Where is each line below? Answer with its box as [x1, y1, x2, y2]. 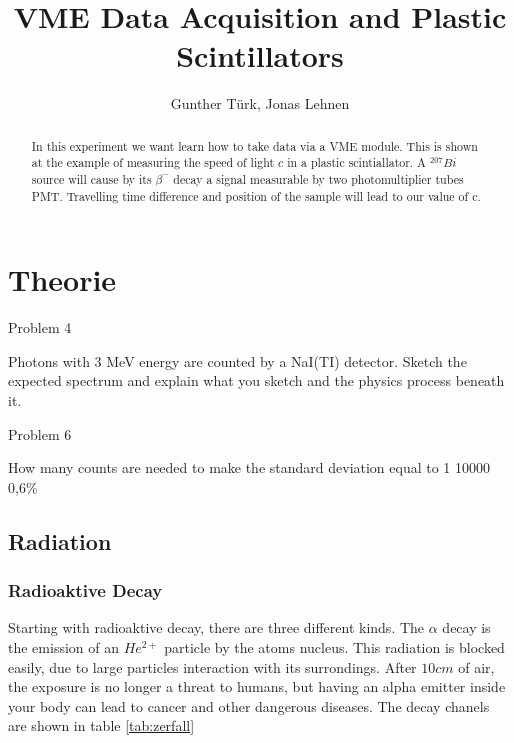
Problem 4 [8, 317, 72, 338]
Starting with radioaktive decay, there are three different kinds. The [8, 617, 425, 638]
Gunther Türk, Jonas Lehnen [170, 93, 350, 114]
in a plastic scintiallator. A [287, 154, 427, 171]
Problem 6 [8, 423, 72, 444]
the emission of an [8, 637, 119, 658]
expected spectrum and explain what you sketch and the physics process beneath [8, 370, 505, 391]
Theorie [8, 259, 117, 300]
